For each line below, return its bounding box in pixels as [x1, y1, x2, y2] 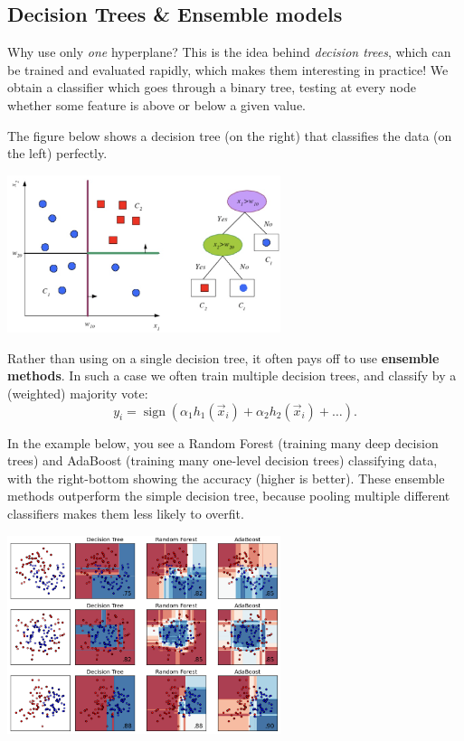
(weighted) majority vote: [7, 384, 148, 403]
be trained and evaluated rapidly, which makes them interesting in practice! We [7, 60, 449, 79]
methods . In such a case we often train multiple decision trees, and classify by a [7, 366, 457, 385]
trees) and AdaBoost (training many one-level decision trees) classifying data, [7, 451, 438, 470]
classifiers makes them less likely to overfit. [7, 504, 244, 523]
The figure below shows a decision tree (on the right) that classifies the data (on [7, 126, 452, 145]
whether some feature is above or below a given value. [7, 95, 307, 114]
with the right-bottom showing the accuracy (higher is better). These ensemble [7, 468, 445, 487]
